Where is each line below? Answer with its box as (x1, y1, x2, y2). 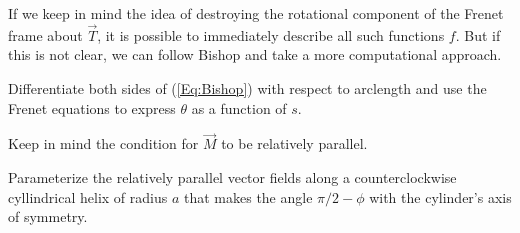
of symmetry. (8, 206, 88, 227)
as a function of (191, 97, 287, 118)
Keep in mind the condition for (8, 133, 199, 154)
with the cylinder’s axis (369, 186, 512, 207)
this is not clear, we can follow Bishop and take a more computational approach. (8, 44, 502, 65)
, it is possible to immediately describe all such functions (97, 24, 445, 45)
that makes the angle (183, 186, 313, 207)
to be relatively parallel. (221, 133, 368, 154)
